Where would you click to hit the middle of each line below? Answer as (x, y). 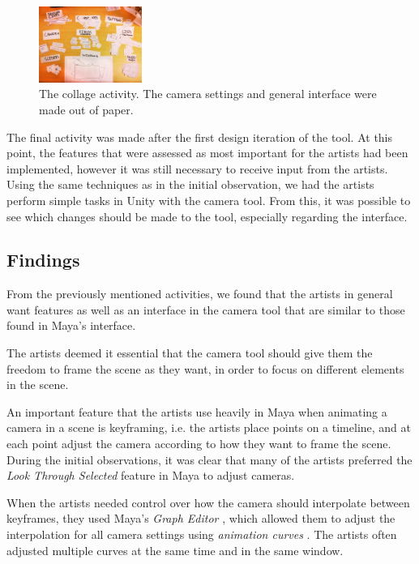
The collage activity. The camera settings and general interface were (208, 94)
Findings (43, 260)
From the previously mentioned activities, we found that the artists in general (200, 294)
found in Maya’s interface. (71, 325)
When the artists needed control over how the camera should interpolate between (208, 502)
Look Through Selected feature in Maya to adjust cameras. (151, 475)
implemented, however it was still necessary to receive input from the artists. (197, 168)
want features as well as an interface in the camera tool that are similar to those (206, 309)
